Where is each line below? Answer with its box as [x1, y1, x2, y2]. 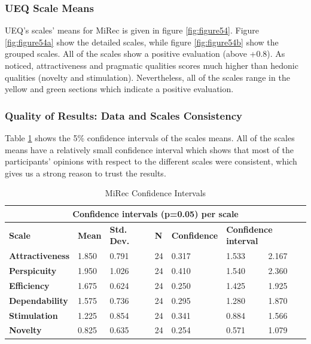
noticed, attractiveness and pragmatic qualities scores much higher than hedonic [5, 59, 298, 71]
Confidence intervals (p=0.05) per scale [72, 207, 239, 220]
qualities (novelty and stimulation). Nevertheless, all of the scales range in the [5, 71, 290, 83]
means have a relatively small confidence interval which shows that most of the [5, 143, 294, 156]
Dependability [9, 294, 68, 306]
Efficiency [9, 279, 50, 291]
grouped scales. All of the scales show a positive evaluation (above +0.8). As [5, 47, 285, 60]
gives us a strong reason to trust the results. [5, 166, 166, 179]
